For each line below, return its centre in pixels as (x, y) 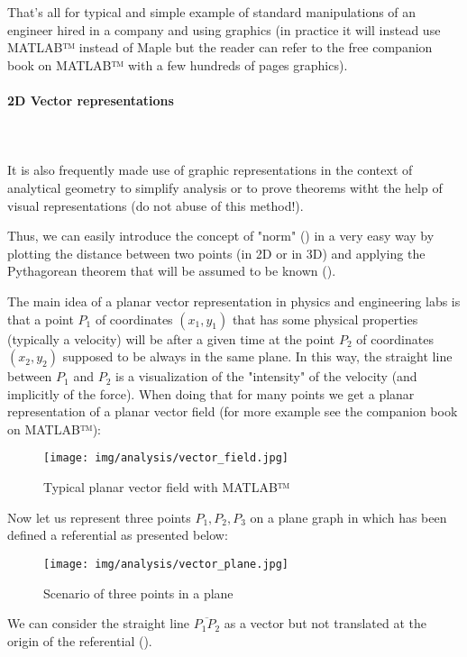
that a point (41, 319)
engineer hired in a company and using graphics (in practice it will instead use (224, 29)
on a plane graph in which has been (348, 517)
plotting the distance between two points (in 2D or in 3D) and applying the (216, 253)
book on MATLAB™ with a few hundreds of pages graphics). (178, 64)
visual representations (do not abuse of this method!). (156, 205)
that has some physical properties (325, 319)
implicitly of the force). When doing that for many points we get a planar (211, 393)
